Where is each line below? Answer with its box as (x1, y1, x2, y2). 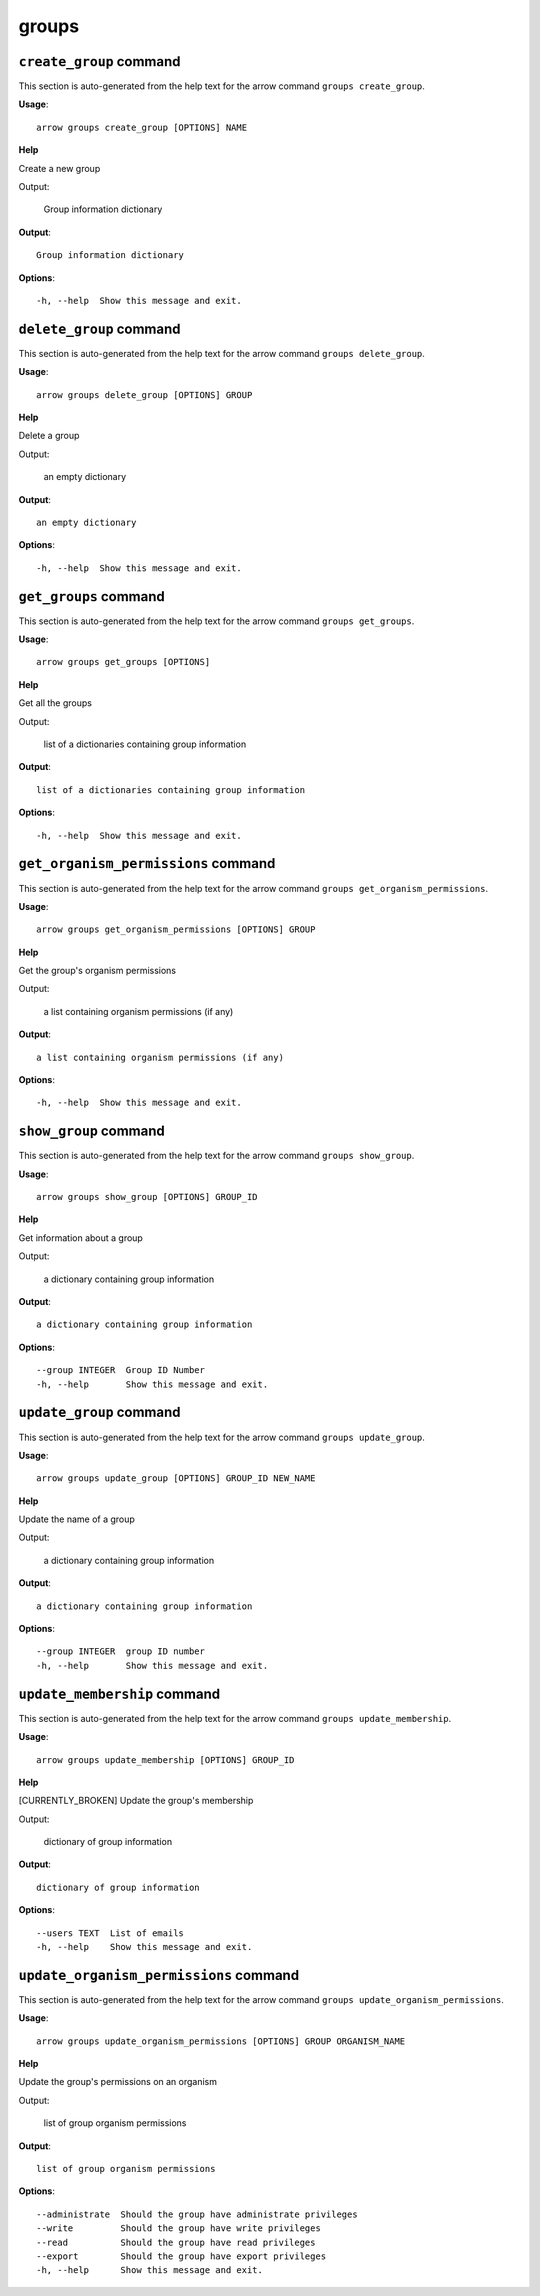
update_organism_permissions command (18, 1966, 300, 1984)
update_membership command (18, 1685, 220, 1702)
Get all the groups (18, 697, 92, 709)
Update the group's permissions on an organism (18, 2076, 218, 2088)
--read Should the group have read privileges (36, 2236, 316, 2248)
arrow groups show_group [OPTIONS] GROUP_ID (36, 1191, 259, 1203)
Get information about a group (18, 1231, 144, 1244)
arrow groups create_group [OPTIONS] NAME (36, 121, 248, 133)
